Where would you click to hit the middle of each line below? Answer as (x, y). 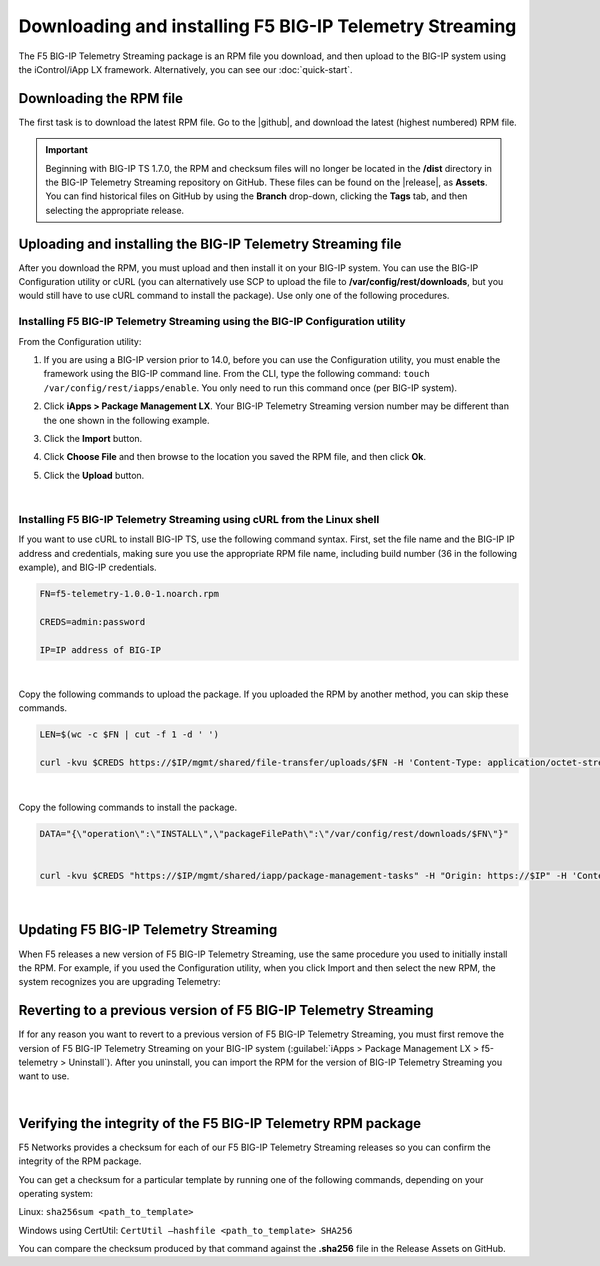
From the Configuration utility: (80, 341)
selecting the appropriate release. (115, 210)
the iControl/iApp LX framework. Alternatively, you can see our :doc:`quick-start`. (186, 69)
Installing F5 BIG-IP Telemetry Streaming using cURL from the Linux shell (199, 519)
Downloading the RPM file (101, 98)
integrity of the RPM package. (80, 1161)
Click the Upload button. (94, 475)
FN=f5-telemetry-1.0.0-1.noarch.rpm (129, 594)
